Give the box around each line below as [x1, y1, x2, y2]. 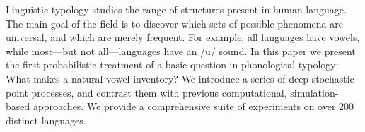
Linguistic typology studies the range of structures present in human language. [6, 2, 347, 16]
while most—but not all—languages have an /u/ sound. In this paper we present [6, 43, 356, 58]
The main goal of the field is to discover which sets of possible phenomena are [6, 16, 343, 30]
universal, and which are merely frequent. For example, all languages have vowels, [6, 30, 360, 44]
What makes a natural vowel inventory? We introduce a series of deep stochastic [6, 71, 354, 85]
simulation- [290, 85, 339, 100]
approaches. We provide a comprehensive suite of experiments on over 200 [33, 99, 354, 114]
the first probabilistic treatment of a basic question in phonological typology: [6, 57, 339, 72]
